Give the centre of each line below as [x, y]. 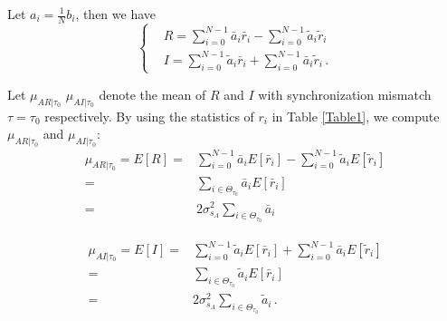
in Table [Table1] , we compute [356, 116]
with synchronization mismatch [345, 94]
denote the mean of [152, 94]
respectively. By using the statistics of [149, 116]
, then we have [116, 14]
